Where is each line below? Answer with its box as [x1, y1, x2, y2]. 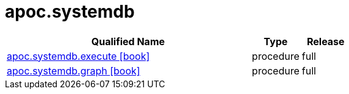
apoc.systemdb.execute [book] [7, 49, 150, 62]
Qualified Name [91, 35, 165, 48]
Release [306, 35, 345, 48]
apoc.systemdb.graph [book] [7, 64, 140, 77]
